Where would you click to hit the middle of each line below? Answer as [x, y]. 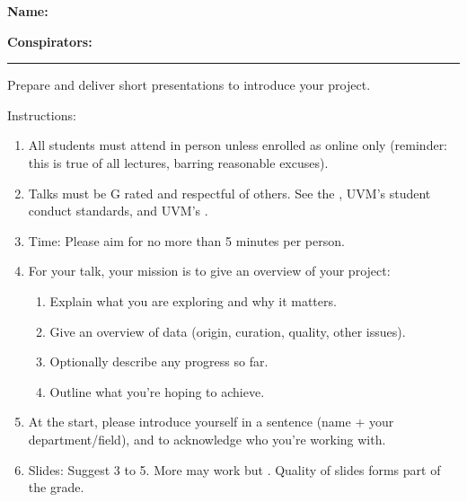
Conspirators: [50, 41]
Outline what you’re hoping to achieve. [157, 391]
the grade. [56, 487]
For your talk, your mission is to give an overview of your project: [209, 271]
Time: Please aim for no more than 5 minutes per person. [186, 240]
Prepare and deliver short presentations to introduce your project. [189, 85]
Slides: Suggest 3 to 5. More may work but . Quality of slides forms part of [234, 469]
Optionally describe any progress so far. [159, 361]
